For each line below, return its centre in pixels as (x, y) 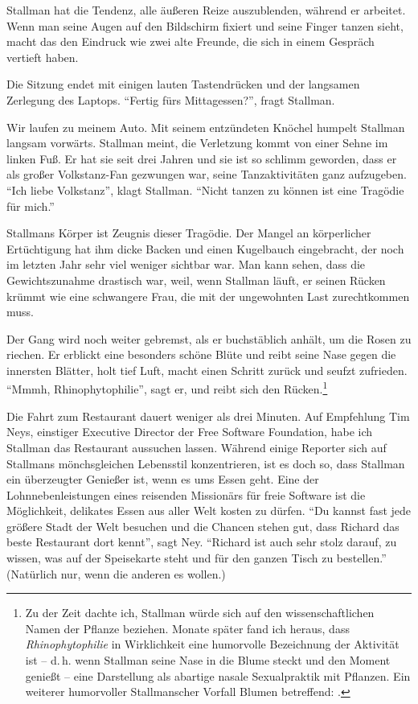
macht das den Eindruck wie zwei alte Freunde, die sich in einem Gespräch (191, 41)
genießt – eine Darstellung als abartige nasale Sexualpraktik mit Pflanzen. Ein (218, 675)
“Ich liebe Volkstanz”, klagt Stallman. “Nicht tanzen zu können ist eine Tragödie (205, 189)
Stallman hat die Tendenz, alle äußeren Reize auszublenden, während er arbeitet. (206, 10)
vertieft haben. (43, 57)
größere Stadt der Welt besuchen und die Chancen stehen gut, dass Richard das (203, 526)
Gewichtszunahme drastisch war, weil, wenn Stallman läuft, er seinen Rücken (196, 280)
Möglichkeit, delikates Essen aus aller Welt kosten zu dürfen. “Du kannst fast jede (209, 511)
